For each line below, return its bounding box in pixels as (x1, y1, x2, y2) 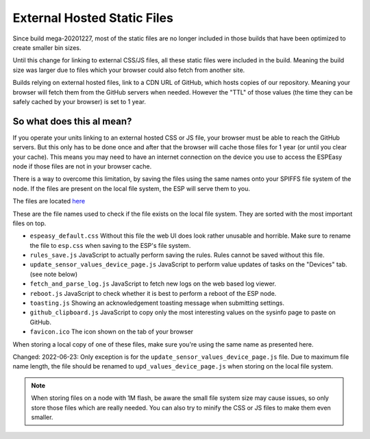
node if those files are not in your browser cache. (12, 162, 152, 171)
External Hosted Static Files (12, 10, 174, 25)
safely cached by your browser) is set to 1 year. (12, 97, 147, 105)
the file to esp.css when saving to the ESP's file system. (29, 241, 191, 249)
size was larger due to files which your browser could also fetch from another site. (12, 66, 245, 74)
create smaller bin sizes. (12, 43, 82, 51)
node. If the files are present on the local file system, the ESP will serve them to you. (12, 184, 250, 192)
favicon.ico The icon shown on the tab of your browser (29, 327, 194, 336)
